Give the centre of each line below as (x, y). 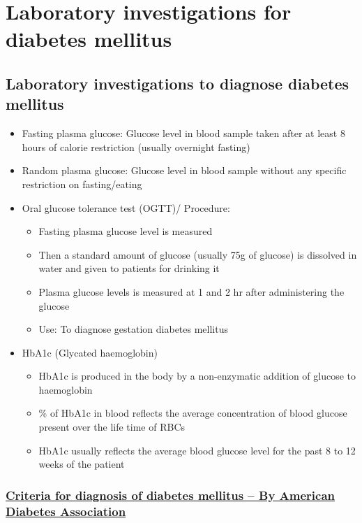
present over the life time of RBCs (112, 427)
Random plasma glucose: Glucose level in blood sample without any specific (184, 170)
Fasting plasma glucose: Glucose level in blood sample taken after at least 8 (183, 133)
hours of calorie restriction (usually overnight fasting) (136, 146)
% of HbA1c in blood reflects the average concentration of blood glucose (193, 413)
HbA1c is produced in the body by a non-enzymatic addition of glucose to (197, 376)
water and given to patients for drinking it (129, 268)
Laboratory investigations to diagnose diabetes (178, 83)
